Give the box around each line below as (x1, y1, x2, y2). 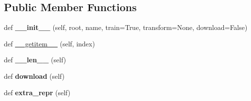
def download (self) (4, 71, 65, 81)
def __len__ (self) (4, 55, 66, 65)
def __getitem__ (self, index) (4, 38, 95, 48)
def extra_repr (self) (4, 87, 71, 97)
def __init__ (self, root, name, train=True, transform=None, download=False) (4, 22, 248, 32)
